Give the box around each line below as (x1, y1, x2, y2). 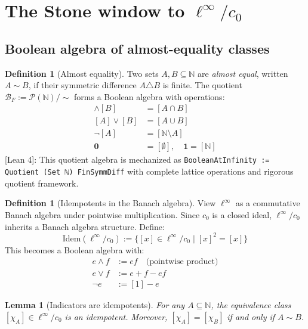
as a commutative (235, 197, 300, 209)
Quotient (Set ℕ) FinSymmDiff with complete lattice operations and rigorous (5, 165, 294, 178)
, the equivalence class (211, 299, 291, 311)
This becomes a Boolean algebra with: (5, 243, 144, 256)
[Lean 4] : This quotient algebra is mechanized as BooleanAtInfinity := (5, 153, 270, 166)
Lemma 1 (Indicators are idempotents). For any (5, 299, 185, 311)
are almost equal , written (198, 67, 288, 79)
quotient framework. (5, 176, 79, 189)
